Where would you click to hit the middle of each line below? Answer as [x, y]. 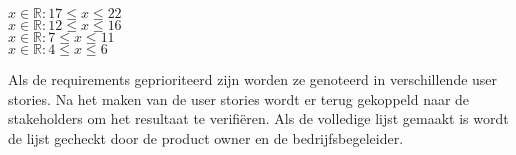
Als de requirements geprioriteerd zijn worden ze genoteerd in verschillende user [253, 79]
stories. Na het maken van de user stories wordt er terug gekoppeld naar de [239, 98]
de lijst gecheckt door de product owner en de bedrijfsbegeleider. [206, 137]
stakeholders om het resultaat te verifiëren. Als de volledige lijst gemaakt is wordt [258, 118]
